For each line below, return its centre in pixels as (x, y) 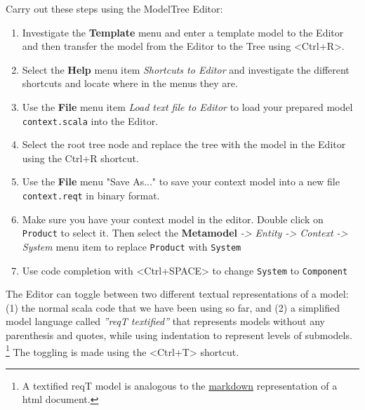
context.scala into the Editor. (90, 120)
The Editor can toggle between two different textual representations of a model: (177, 294)
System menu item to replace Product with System (132, 246)
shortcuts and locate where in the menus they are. (130, 83)
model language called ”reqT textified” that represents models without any (165, 321)
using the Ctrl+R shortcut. (80, 158)
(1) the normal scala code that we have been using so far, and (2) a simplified (173, 307)
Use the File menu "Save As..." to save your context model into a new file (181, 181)
